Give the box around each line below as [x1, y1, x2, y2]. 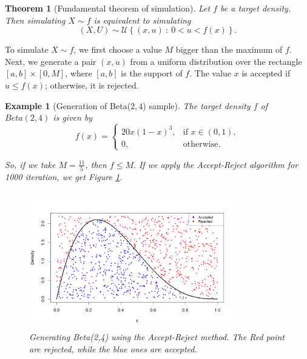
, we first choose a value [73, 43, 162, 56]
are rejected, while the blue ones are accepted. [29, 343, 197, 355]
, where [65, 67, 92, 79]
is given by [53, 111, 93, 124]
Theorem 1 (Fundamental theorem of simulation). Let [5, 2, 211, 14]
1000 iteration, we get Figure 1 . [5, 170, 123, 183]
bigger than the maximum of [175, 43, 283, 56]
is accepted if [241, 67, 291, 79]
